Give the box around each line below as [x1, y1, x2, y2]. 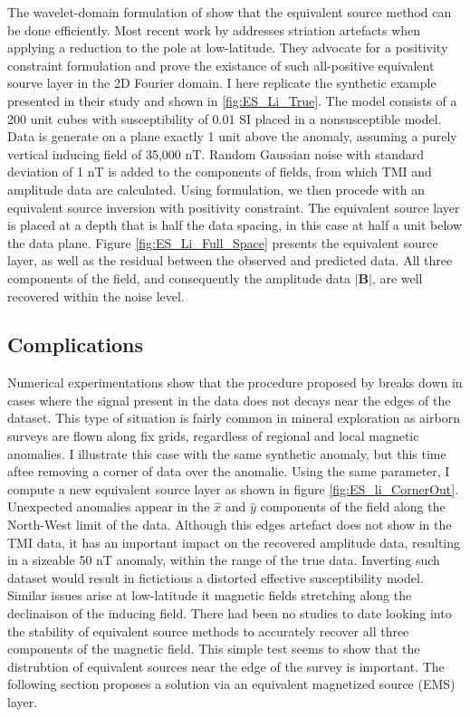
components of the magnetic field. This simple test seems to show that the [7, 639, 420, 658]
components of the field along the [260, 497, 446, 516]
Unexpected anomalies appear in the [7, 497, 210, 516]
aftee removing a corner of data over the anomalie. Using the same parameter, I [7, 462, 450, 481]
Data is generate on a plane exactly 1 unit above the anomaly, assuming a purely [7, 127, 457, 146]
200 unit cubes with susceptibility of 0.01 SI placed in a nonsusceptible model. [7, 109, 442, 128]
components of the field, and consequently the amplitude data [7, 268, 350, 287]
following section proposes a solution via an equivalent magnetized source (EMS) [7, 674, 456, 693]
